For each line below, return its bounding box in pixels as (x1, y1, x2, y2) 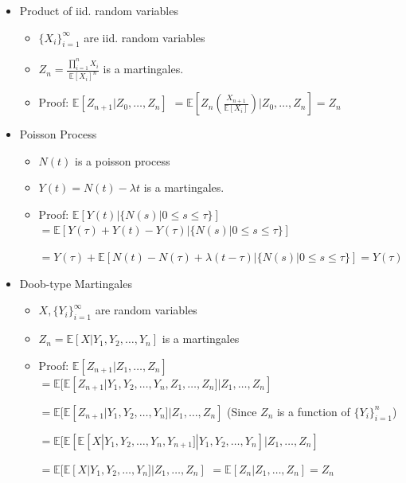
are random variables (95, 302, 197, 318)
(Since (227, 403, 257, 419)
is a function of (276, 403, 350, 419)
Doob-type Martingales (19, 275, 132, 291)
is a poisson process (75, 152, 170, 169)
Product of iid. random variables (19, 2, 178, 18)
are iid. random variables (84, 29, 205, 45)
